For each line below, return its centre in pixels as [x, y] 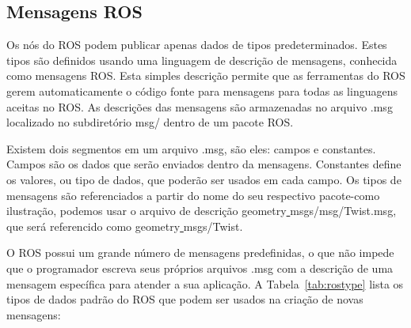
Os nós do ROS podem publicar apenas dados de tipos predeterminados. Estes [197, 45]
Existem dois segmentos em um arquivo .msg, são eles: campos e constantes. [191, 148]
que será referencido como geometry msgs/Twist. [125, 226]
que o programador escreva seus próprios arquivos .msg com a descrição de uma [200, 268]
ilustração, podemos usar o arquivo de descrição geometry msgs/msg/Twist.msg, [202, 211]
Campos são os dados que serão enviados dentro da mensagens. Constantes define [204, 164]
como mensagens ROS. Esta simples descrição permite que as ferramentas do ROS [206, 75]
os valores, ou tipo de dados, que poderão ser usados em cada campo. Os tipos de [204, 179]
